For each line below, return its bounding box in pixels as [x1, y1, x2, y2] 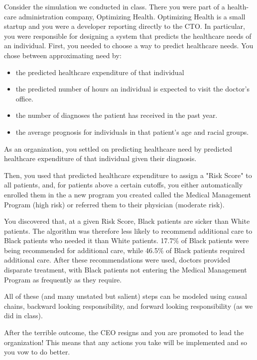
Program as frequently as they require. [4, 274, 122, 284]
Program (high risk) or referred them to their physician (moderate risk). [4, 199, 225, 209]
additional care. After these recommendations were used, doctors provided [4, 255, 230, 265]
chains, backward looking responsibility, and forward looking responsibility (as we [4, 300, 253, 311]
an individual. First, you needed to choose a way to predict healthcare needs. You [4, 40, 254, 51]
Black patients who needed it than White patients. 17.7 [4, 235, 173, 246]
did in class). [4, 310, 43, 321]
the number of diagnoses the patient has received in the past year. [15, 110, 218, 120]
